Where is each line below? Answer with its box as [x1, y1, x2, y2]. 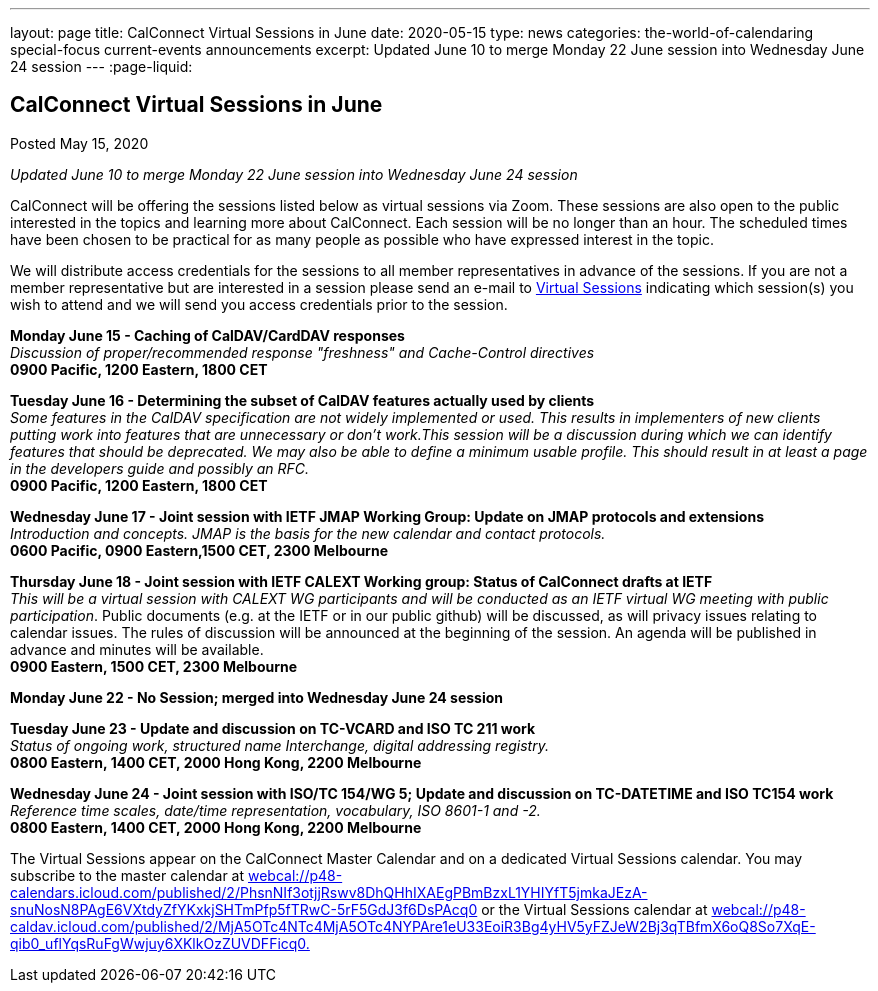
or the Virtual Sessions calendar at [481, 900, 708, 918]
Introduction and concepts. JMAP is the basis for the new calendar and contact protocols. [10, 524, 606, 542]
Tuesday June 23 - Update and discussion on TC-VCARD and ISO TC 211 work [10, 719, 536, 737]
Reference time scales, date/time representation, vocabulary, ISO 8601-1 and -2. [10, 801, 541, 819]
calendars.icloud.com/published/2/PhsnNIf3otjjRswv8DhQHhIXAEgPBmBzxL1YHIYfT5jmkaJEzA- [10, 883, 648, 901]
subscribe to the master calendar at [10, 866, 245, 884]
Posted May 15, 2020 [10, 134, 149, 152]
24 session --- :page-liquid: [10, 58, 193, 75]
